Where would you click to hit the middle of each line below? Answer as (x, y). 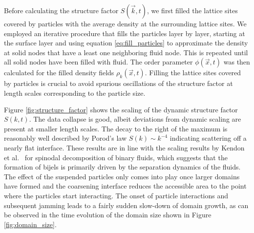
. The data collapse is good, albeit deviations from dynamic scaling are (135, 119)
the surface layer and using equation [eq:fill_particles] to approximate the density (126, 43)
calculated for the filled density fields (59, 73)
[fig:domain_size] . (30, 224)
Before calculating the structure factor (61, 10)
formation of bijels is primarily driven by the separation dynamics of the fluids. (122, 167)
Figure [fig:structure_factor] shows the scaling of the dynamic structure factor (121, 109)
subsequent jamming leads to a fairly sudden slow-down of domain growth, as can (126, 205)
